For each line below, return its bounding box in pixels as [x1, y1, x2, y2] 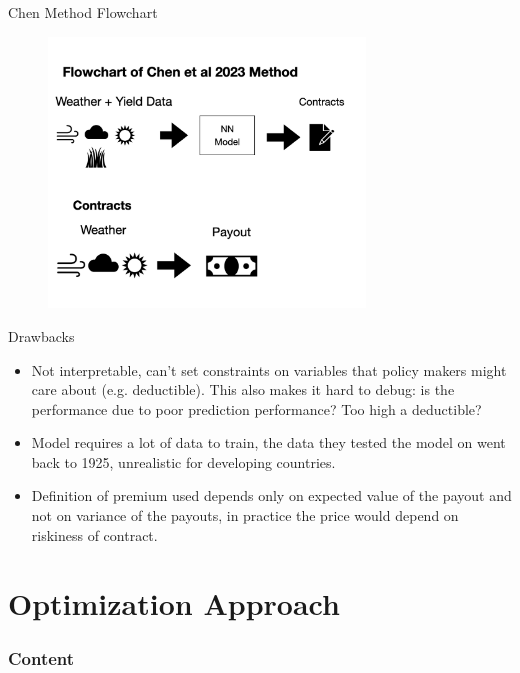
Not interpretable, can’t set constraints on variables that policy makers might [31, 359, 507, 380]
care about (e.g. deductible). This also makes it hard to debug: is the [31, 379, 455, 400]
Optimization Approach [8, 583, 340, 624]
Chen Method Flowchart [8, 2, 158, 22]
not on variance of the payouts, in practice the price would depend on [31, 505, 459, 526]
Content [8, 645, 75, 670]
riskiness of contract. [31, 524, 158, 545]
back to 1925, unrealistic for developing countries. [31, 451, 336, 472]
